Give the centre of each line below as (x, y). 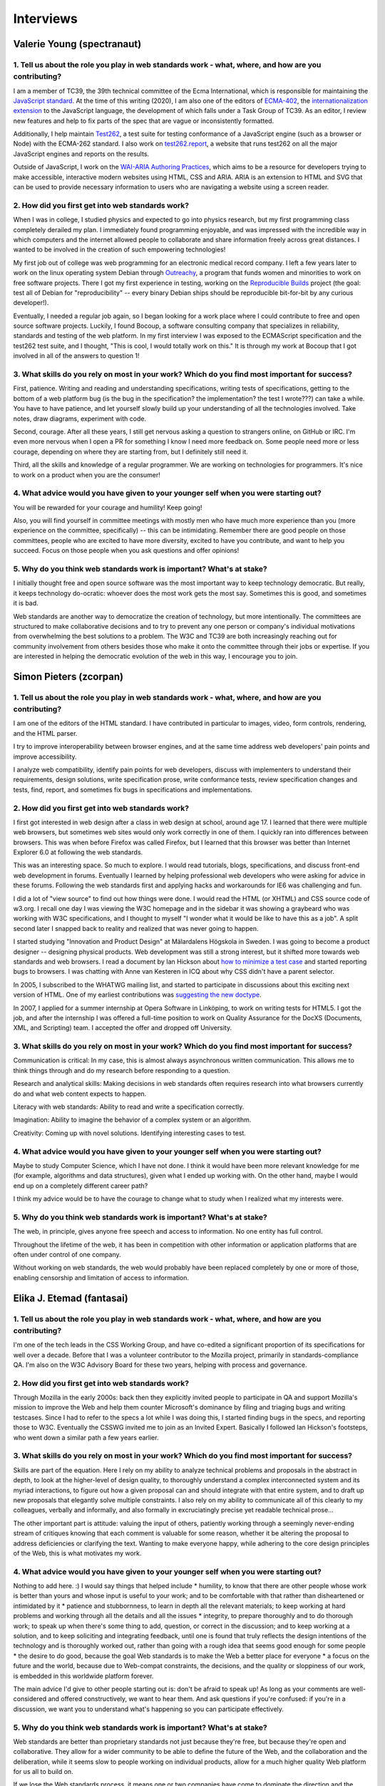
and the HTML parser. (45, 733)
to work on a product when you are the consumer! (87, 474)
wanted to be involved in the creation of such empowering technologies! (119, 249)
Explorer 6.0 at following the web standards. (78, 852)
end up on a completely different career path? (81, 1185)
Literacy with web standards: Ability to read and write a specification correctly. (129, 1107)
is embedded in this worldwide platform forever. (83, 1676)
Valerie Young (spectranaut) (77, 44)
